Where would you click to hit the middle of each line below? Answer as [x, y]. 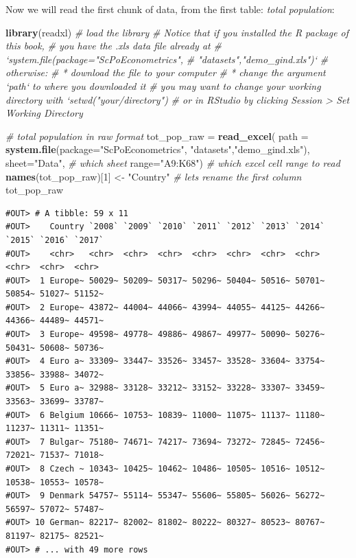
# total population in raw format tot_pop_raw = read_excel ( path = [157, 136]
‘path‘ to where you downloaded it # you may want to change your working [163, 85]
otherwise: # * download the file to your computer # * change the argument [166, 72]
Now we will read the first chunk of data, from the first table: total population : [170, 9]
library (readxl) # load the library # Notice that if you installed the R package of [177, 32]
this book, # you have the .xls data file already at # [114, 46]
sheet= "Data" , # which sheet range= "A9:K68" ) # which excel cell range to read [173, 162]
